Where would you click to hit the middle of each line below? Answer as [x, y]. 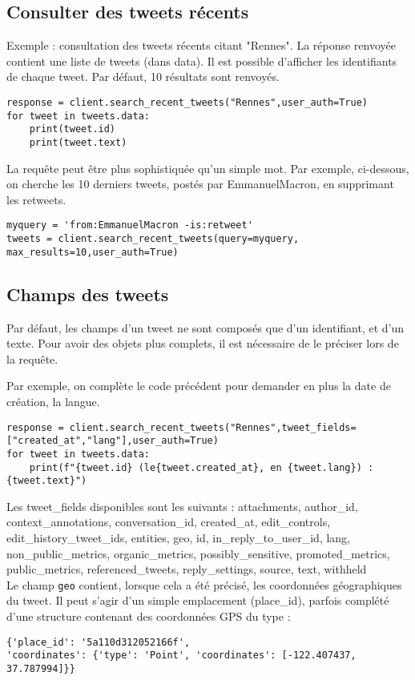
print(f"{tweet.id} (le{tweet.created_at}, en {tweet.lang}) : [201, 467]
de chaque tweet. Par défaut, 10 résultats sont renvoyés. [143, 76]
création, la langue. [53, 401]
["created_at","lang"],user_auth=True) [113, 441]
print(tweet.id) [73, 129]
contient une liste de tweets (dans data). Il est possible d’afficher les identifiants [202, 60]
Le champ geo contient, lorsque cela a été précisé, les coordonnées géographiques [204, 584]
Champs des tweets [88, 294]
